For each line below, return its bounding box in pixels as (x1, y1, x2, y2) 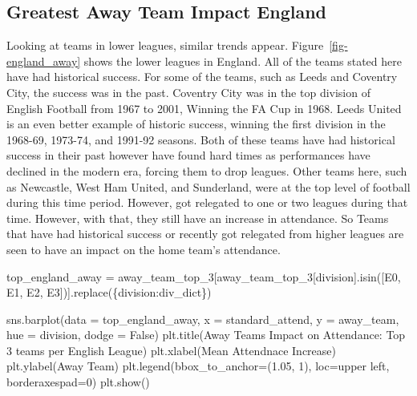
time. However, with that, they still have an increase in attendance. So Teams (6, 209, 389, 226)
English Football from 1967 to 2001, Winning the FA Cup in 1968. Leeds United (6, 99, 402, 116)
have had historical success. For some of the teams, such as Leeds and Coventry (6, 68, 398, 85)
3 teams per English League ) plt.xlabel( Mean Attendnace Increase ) (6, 341, 337, 358)
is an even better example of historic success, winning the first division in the (6, 115, 386, 132)
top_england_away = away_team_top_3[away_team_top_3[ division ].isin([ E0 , (6, 268, 401, 285)
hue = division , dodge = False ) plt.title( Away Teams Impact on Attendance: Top (6, 326, 406, 343)
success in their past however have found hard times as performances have (6, 147, 370, 164)
